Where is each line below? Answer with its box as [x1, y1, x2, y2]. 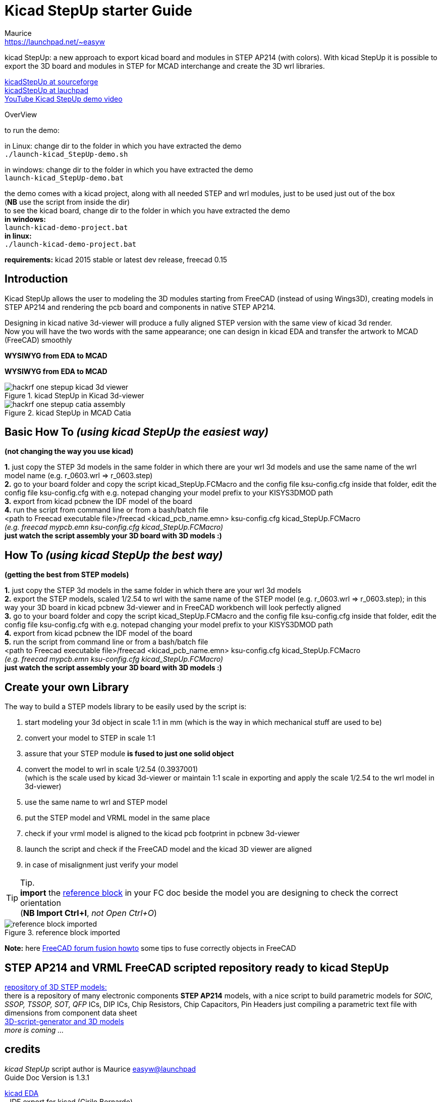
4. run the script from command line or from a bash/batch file [5, 506, 208, 515]
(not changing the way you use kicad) [5, 447, 134, 456]
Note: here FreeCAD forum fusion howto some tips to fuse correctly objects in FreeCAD [5, 944, 296, 953]
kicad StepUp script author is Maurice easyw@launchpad [5, 1064, 196, 1073]
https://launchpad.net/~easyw [5, 37, 105, 46]
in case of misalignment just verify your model [25, 860, 178, 869]
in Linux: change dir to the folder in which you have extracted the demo [5, 141, 242, 150]
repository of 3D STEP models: [5, 982, 107, 991]
